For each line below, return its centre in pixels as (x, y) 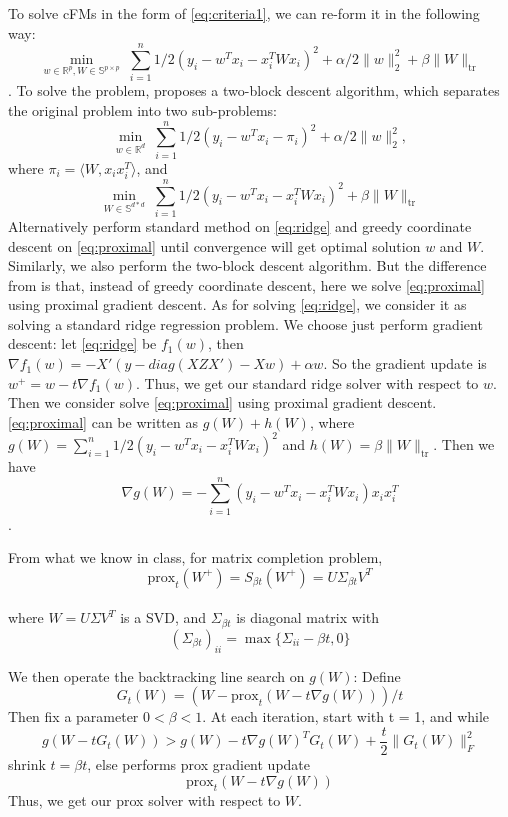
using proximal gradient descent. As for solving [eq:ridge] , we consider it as (237, 304)
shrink (27, 763)
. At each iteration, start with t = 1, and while (346, 716)
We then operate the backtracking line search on (156, 675)
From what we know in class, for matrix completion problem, (195, 557)
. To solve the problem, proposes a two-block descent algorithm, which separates (254, 90)
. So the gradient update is (405, 363)
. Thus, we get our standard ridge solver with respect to (307, 382)
